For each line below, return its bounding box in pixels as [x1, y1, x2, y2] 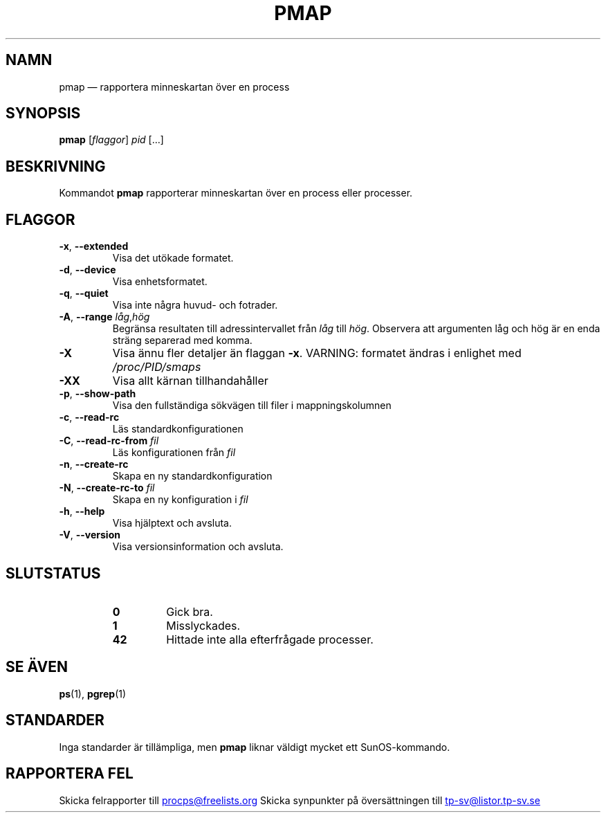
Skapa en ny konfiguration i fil [112, 493, 248, 506]
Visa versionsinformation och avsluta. [112, 540, 284, 553]
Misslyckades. [166, 618, 241, 633]
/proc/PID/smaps [112, 360, 201, 374]
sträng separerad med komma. [112, 334, 252, 347]
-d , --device [59, 264, 116, 276]
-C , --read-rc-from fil [59, 435, 159, 447]
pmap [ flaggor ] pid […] [59, 134, 164, 146]
